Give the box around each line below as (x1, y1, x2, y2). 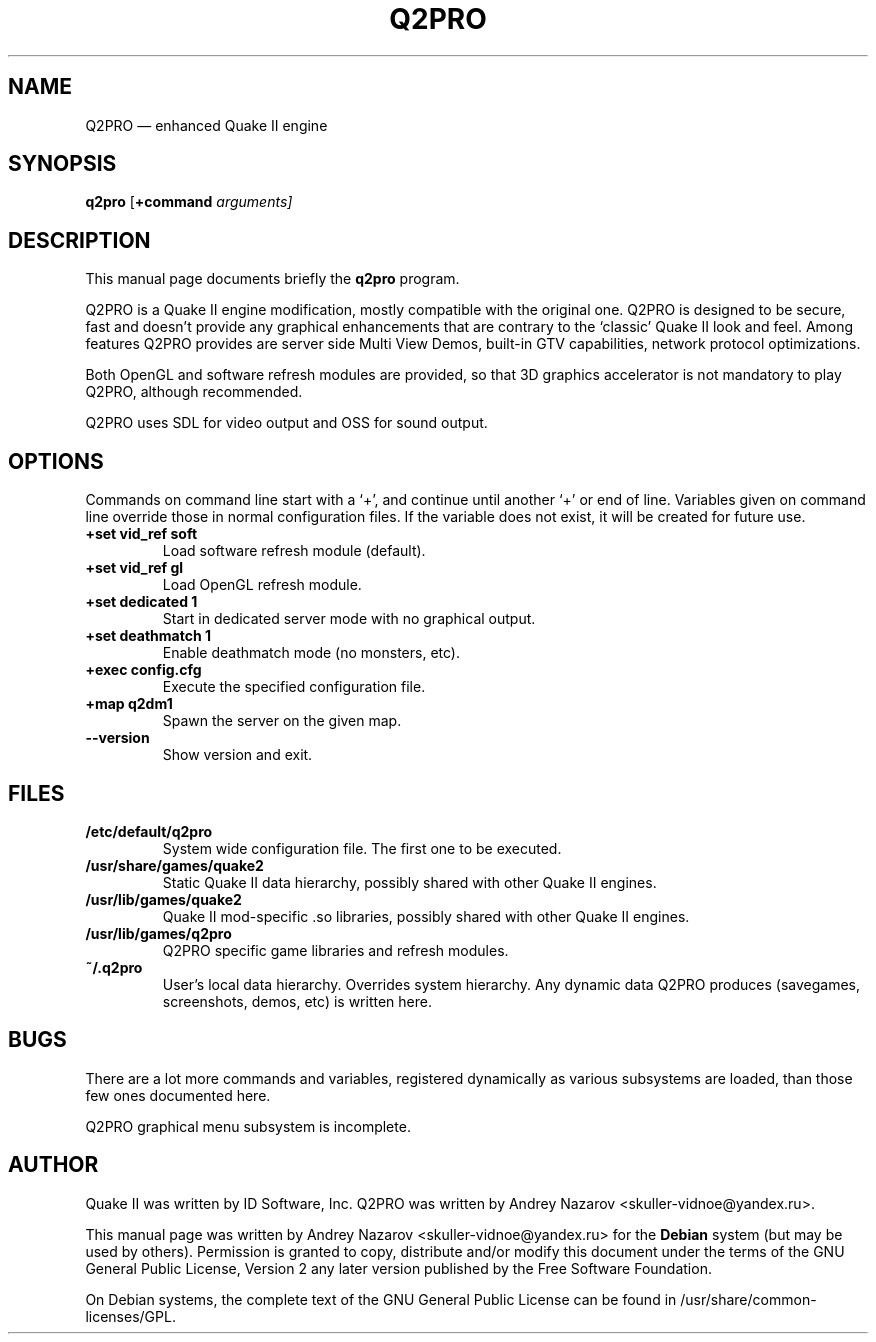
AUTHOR (8, 1152, 99, 1178)
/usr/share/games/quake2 (85, 856, 264, 874)
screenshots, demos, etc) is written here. (162, 992, 432, 1010)
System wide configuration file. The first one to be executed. (162, 839, 562, 857)
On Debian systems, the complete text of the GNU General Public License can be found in (85, 1290, 677, 1308)
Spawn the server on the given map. (162, 712, 402, 730)
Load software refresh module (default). (162, 542, 426, 560)
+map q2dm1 (85, 695, 173, 713)
